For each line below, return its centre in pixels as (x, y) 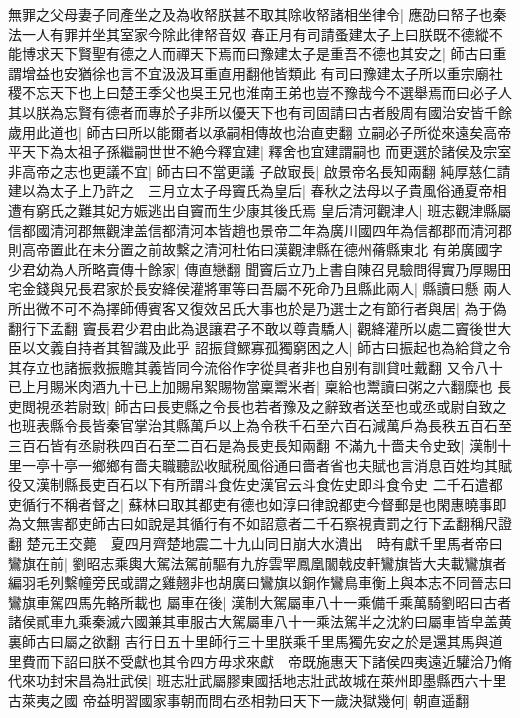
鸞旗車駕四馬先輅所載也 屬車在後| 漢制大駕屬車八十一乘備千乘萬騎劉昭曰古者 (260, 601)
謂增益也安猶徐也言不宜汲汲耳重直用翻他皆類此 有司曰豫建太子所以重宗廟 (248, 72)
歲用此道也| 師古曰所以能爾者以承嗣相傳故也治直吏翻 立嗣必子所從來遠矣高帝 (260, 131)
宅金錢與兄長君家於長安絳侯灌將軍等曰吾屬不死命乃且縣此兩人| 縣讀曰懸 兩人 (260, 288)
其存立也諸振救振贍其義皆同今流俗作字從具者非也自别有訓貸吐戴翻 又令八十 (255, 366)
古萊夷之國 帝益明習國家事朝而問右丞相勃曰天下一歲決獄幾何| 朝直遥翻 (239, 699)
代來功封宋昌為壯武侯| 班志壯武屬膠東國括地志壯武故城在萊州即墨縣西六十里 (257, 680)
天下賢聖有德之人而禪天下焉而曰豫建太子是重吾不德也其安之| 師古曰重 (278, 53)
